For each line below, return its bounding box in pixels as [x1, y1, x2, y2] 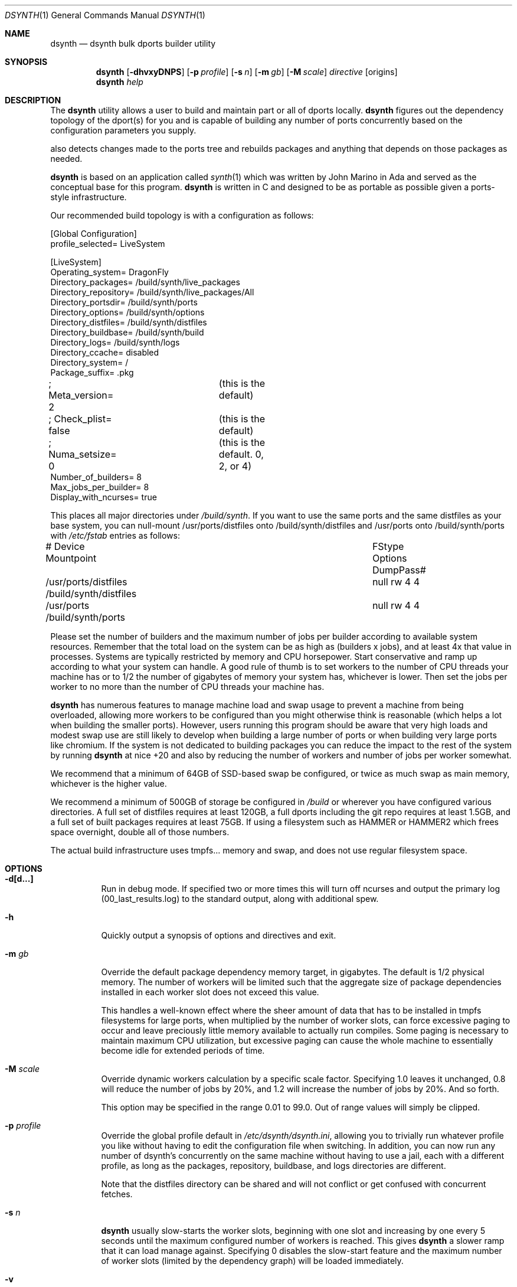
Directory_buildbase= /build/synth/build [50, 327, 204, 337]
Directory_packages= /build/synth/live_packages [50, 277, 240, 287]
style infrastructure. [50, 192, 127, 202]
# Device [45, 540, 85, 552]
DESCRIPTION [5, 95, 61, 105]
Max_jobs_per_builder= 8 [50, 482, 149, 492]
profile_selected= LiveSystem [50, 239, 165, 249]
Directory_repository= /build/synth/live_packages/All [50, 287, 254, 297]
